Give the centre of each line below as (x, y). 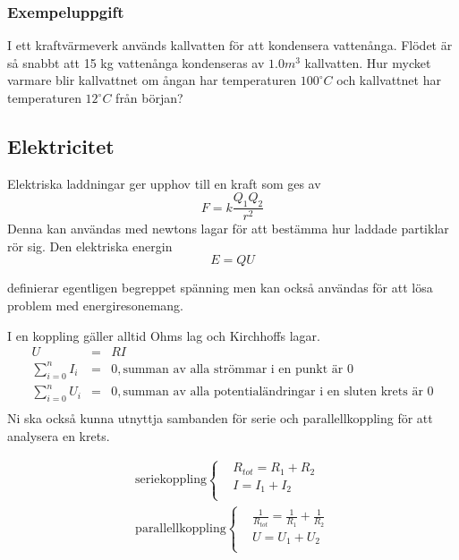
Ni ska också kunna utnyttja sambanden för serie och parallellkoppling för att (220, 417)
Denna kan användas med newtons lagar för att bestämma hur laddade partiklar (228, 229)
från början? (149, 98)
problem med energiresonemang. (95, 305)
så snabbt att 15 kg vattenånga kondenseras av (136, 62)
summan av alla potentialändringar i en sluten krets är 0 (278, 392)
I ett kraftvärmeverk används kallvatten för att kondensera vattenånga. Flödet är (230, 45)
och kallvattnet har (389, 80)
